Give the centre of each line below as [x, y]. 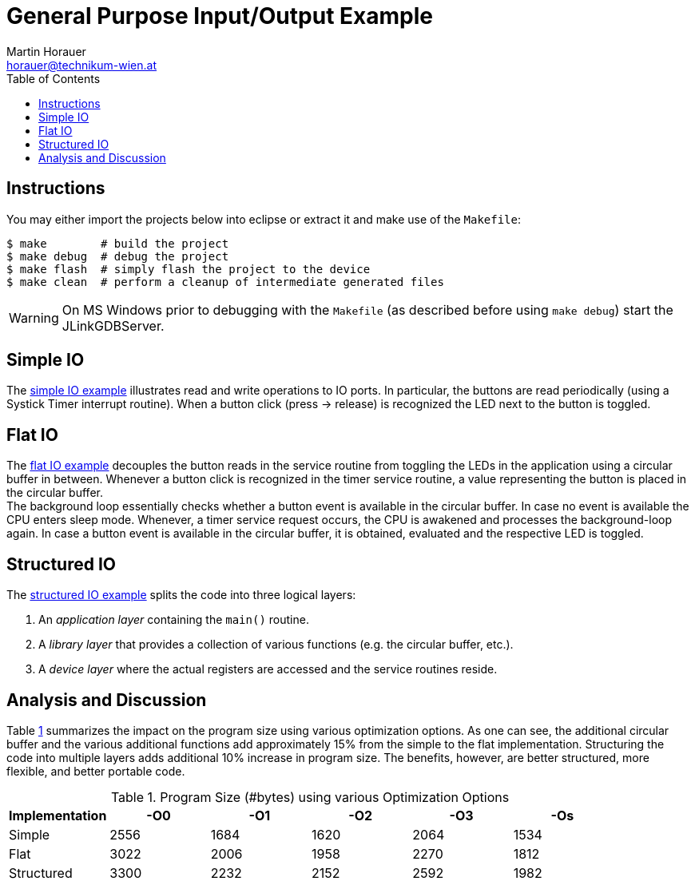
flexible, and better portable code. [96, 771]
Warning [34, 317]
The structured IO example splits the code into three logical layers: [181, 595]
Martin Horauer [46, 51]
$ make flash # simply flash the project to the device [189, 269]
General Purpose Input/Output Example [220, 16]
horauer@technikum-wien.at [82, 65]
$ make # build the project [118, 243]
